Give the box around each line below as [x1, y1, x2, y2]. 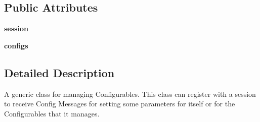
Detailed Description [4, 65, 115, 80]
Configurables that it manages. [4, 108, 100, 118]
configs [4, 40, 28, 50]
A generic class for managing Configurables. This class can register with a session [4, 88, 256, 99]
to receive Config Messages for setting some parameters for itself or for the [4, 98, 235, 109]
